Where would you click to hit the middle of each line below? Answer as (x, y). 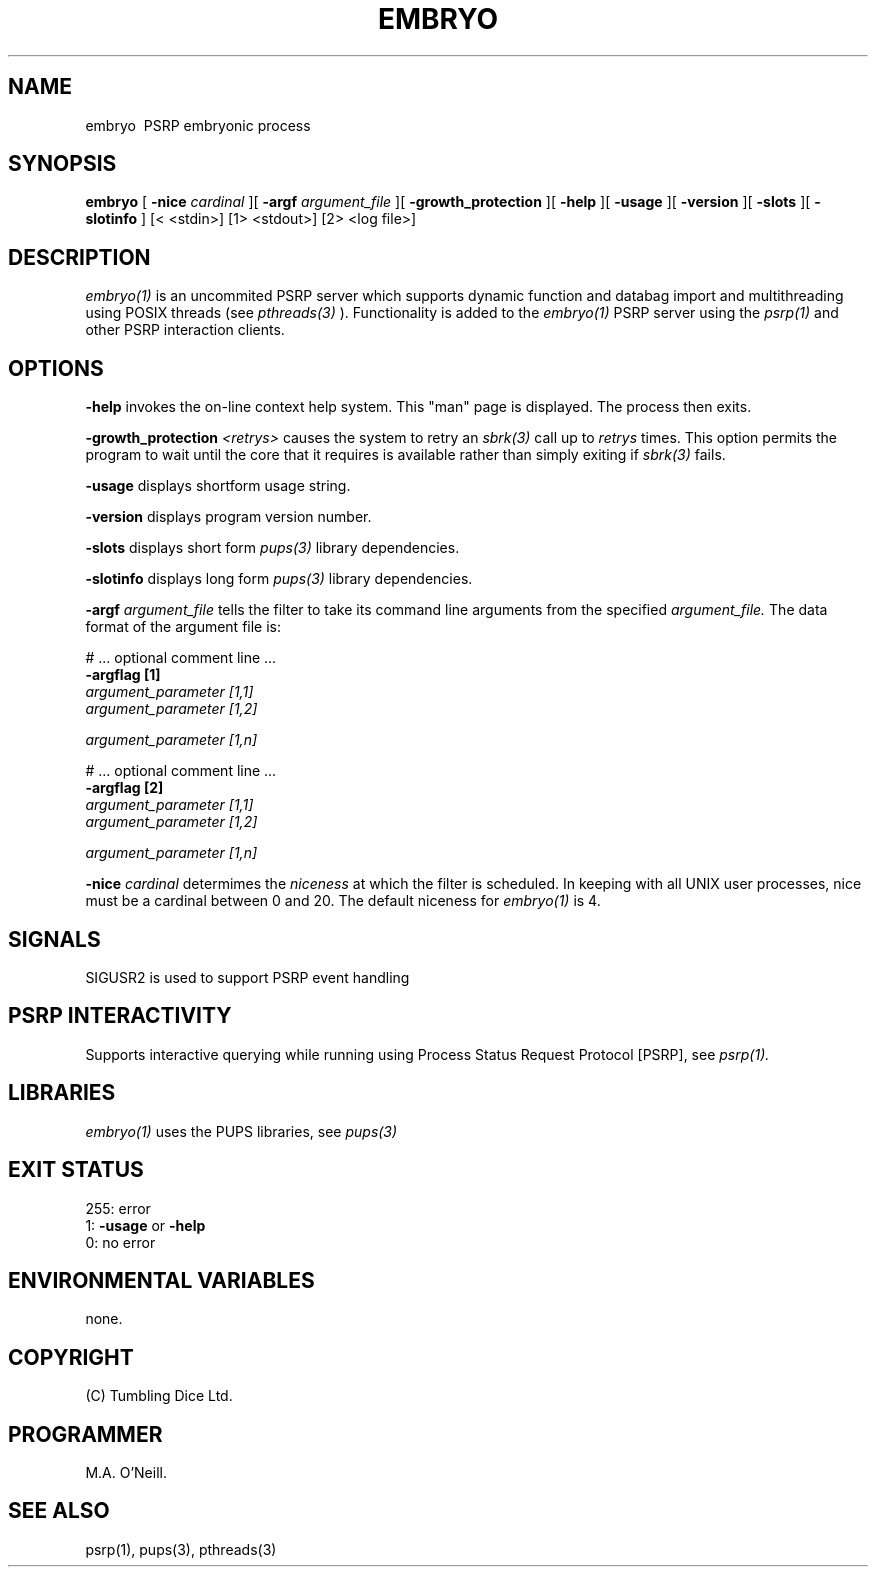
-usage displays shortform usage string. (218, 486)
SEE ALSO (59, 1511)
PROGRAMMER (85, 1434)
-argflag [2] (124, 788)
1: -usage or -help (145, 1225)
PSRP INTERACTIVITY (120, 1016)
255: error (118, 1208)
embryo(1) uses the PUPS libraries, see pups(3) (241, 1131)
